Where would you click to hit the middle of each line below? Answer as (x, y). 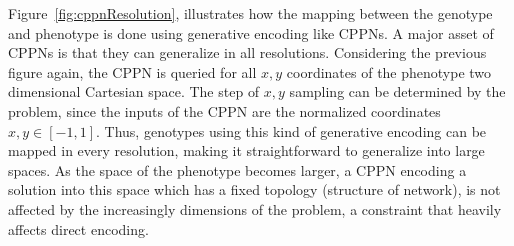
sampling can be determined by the (397, 91)
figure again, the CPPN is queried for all (132, 71)
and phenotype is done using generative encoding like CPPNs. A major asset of (251, 32)
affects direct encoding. (78, 228)
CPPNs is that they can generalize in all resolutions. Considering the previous (247, 52)
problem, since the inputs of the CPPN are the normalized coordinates (224, 110)
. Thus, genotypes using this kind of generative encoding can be (291, 130)
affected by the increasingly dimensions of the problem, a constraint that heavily (255, 208)
